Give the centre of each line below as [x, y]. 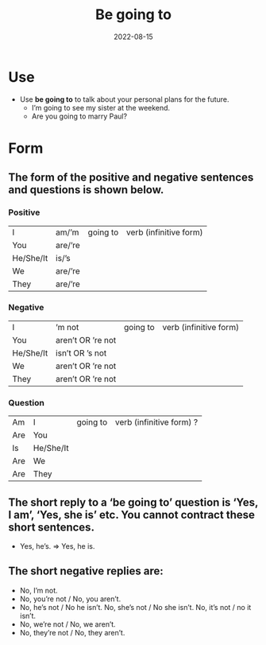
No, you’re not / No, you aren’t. [70, 599]
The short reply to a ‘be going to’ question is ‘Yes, [133, 502]
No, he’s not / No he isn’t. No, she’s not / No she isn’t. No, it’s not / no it [135, 607]
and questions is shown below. [86, 190]
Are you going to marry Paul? [79, 116]
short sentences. [52, 527]
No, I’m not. [39, 590]
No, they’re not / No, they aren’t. [72, 632]
